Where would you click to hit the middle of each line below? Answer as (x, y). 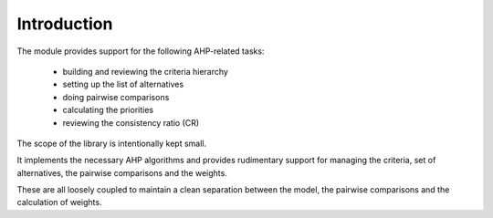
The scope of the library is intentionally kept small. (112, 143)
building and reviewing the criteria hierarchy (145, 71)
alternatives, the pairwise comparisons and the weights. (122, 172)
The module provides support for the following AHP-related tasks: (141, 51)
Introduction (65, 24)
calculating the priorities (108, 110)
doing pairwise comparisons (116, 97)
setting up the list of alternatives (123, 84)
